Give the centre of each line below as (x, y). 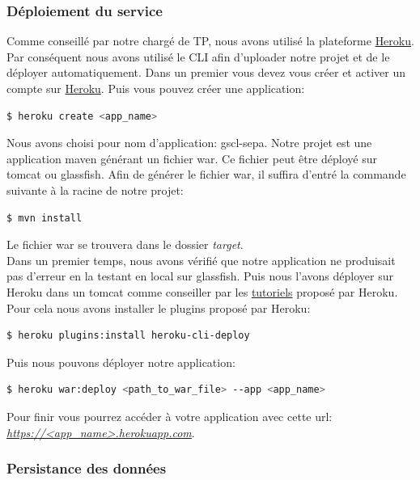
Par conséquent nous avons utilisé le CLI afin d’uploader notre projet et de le (198, 56)
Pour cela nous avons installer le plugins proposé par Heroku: (159, 307)
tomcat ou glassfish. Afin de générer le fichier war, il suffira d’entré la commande (206, 174)
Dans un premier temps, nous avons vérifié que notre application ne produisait (201, 260)
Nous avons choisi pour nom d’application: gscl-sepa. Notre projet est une (189, 143)
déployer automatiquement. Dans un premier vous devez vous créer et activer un (206, 72)
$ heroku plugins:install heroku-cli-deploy (128, 336)
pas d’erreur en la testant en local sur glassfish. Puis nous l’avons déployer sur (200, 276)
